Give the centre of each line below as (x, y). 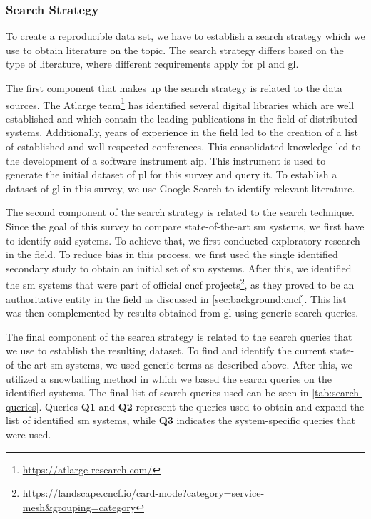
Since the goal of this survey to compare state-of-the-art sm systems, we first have (185, 226)
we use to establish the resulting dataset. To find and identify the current (166, 350)
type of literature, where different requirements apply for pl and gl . (152, 64)
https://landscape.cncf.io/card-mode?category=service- (143, 493)
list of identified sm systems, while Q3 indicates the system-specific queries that (181, 420)
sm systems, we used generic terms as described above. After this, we (201, 364)
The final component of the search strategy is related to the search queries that (179, 336)
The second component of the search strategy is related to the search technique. (180, 212)
